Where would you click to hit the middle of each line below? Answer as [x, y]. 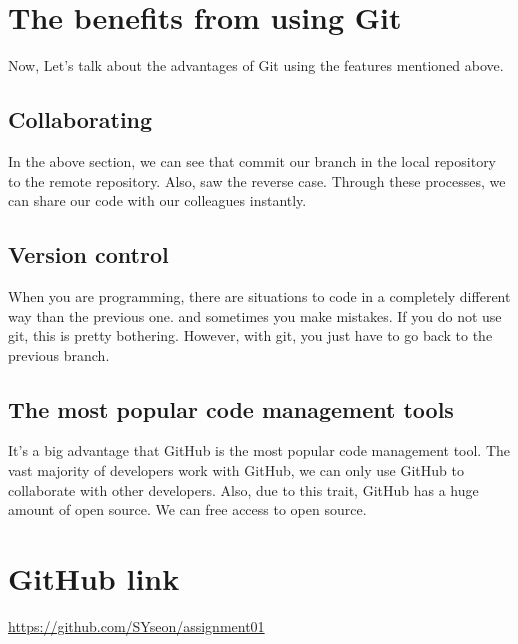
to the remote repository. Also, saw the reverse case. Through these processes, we [257, 180]
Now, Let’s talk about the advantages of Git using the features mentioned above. [256, 65]
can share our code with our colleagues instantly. [157, 200]
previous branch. [59, 354]
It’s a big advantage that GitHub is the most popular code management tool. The [259, 450]
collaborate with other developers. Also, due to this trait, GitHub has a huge [243, 489]
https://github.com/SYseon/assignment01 [136, 625]
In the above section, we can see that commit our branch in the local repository [252, 160]
